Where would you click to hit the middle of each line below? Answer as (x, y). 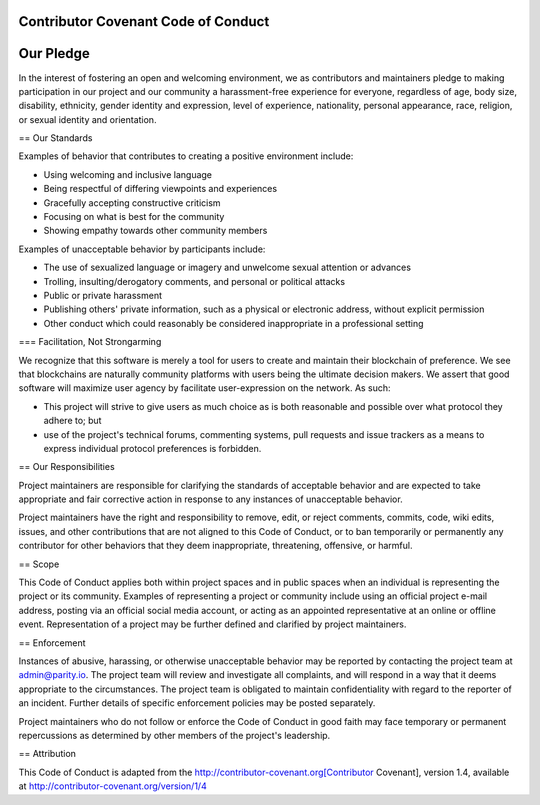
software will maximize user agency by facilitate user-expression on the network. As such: (204, 388)
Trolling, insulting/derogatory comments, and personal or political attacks (194, 281)
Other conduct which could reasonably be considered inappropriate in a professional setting (233, 323)
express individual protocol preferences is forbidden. (152, 448)
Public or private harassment (103, 295)
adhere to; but (72, 421)
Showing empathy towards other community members (155, 231)
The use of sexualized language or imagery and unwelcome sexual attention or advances (227, 267)
